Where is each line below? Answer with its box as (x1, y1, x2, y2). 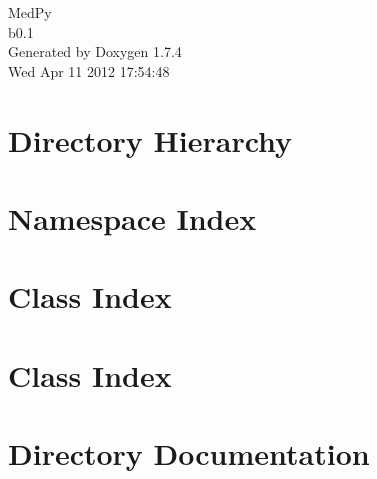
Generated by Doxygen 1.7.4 (8, 41, 182, 62)
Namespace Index (8, 197, 257, 238)
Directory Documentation (8, 433, 370, 474)
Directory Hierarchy (8, 119, 293, 160)
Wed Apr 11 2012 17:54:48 (8, 60, 170, 81)
